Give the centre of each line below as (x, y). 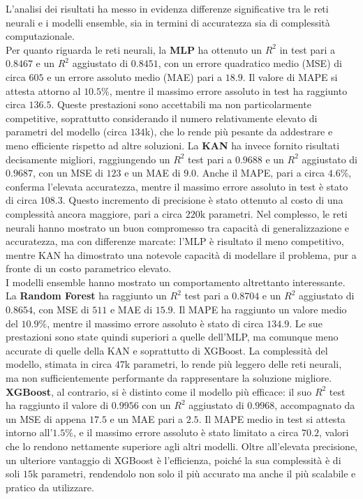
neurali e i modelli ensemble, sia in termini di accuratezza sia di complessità (168, 22)
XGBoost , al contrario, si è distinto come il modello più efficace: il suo (159, 391)
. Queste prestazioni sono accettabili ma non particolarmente (181, 104)
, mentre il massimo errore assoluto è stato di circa (155, 323)
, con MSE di (61, 310)
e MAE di (131, 310)
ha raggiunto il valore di (57, 405)
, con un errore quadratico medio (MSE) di (250, 63)
